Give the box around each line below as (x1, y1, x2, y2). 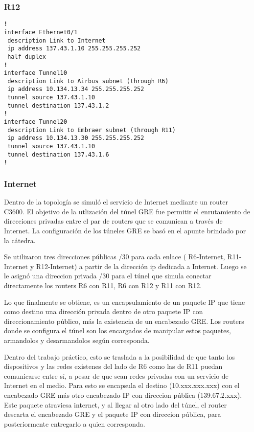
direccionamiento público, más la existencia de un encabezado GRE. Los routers (4, 316, 244, 326)
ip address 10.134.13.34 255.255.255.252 (7, 86, 144, 93)
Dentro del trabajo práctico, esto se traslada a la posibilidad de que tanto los (4, 351, 235, 362)
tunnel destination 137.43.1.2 (7, 102, 109, 109)
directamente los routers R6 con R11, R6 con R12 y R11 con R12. (4, 280, 202, 290)
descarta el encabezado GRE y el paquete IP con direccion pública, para (4, 409, 221, 419)
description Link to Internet (7, 37, 106, 44)
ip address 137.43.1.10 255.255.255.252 (7, 45, 141, 52)
